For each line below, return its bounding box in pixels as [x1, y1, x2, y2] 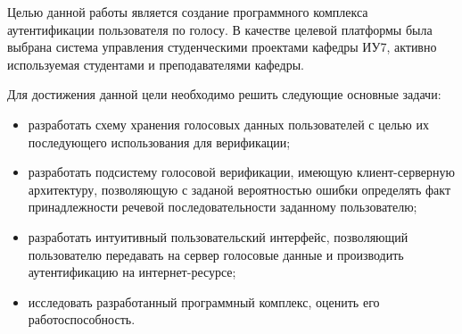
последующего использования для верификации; [28, 132, 291, 151]
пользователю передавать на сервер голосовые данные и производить [28, 245, 404, 263]
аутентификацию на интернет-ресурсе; [28, 263, 236, 281]
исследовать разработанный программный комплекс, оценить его [28, 292, 380, 311]
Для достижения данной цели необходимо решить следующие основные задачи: [7, 85, 441, 104]
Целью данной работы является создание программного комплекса [7, 3, 368, 21]
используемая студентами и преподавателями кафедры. [7, 54, 305, 73]
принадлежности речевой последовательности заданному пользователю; [28, 197, 417, 216]
